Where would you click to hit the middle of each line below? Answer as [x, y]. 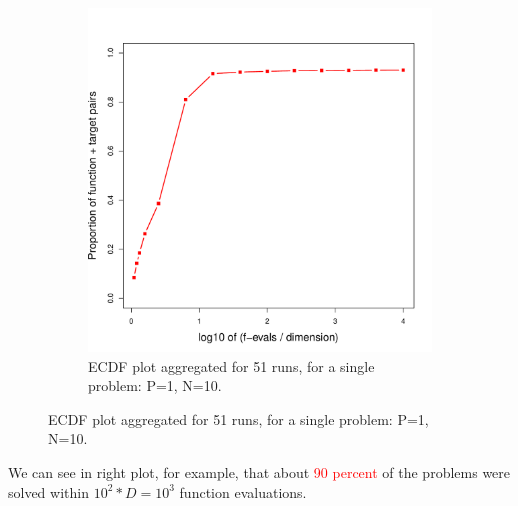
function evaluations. [243, 491]
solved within [48, 491]
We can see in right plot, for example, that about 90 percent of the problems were [259, 471]
